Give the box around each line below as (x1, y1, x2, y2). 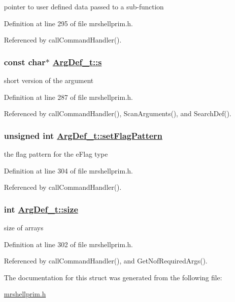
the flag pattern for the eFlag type (4, 149, 108, 159)
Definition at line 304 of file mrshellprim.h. (4, 165, 133, 175)
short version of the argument (4, 75, 94, 85)
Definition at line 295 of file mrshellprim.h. (4, 18, 133, 28)
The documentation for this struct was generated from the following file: (4, 272, 222, 282)
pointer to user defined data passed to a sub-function (4, 1, 164, 11)
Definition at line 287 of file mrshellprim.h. (4, 91, 133, 102)
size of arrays (4, 222, 43, 232)
